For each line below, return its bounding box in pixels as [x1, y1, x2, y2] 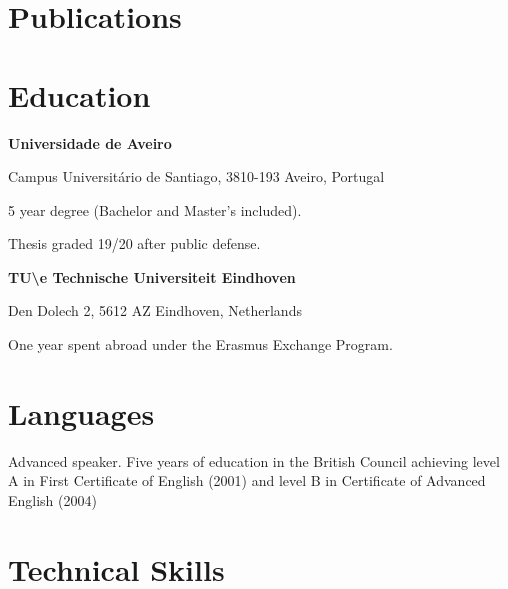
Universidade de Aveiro [8, 132, 172, 153]
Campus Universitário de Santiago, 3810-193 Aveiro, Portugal [8, 166, 385, 187]
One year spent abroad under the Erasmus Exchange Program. [8, 334, 393, 355]
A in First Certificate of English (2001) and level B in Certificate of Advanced [8, 470, 486, 491]
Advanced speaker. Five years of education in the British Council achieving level [8, 450, 500, 471]
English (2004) [8, 489, 97, 510]
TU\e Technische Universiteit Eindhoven [8, 266, 296, 287]
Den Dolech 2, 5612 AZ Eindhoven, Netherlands [8, 300, 302, 321]
